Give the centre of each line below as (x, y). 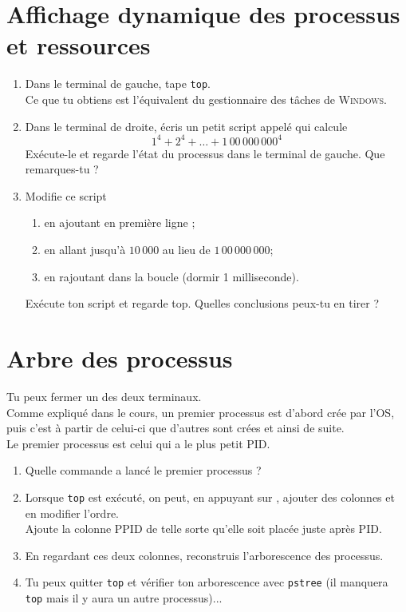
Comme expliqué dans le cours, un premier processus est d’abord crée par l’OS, (201, 412)
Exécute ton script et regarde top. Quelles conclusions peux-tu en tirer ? (202, 303)
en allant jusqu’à (85, 250)
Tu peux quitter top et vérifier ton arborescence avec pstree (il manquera (207, 582)
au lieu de (186, 250)
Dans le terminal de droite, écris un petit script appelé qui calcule (186, 126)
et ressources (79, 45)
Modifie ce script (66, 195)
